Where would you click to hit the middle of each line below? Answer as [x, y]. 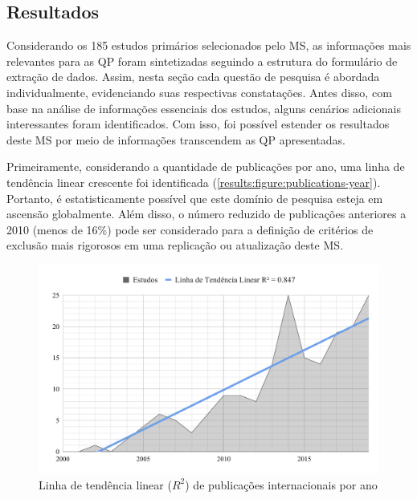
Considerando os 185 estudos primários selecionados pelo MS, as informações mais [209, 45]
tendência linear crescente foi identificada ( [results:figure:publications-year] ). [194, 182]
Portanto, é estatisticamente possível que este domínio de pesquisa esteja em [195, 198]
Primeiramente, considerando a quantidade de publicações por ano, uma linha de [206, 166]
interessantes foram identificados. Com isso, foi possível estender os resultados [198, 124]
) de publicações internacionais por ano [281, 484]
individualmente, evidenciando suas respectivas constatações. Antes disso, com [199, 92]
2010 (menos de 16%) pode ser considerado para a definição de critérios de [190, 229]
